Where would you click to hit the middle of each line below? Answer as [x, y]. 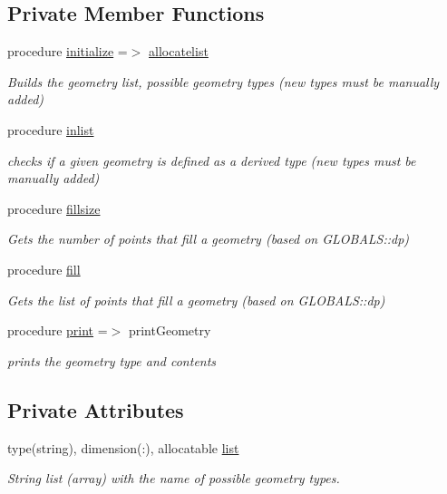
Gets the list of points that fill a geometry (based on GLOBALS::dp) [196, 300]
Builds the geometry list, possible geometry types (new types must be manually [223, 81]
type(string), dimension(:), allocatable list [123, 447]
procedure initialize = [68, 51]
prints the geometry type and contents [112, 360]
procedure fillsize [54, 208]
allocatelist [179, 51]
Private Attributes [96, 409]
